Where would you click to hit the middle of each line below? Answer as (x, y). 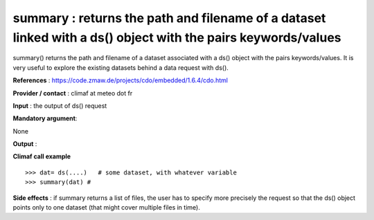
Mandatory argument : (45, 118)
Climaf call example (42, 156)
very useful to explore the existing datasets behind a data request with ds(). (121, 67)
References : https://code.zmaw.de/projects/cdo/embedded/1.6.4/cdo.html (121, 80)
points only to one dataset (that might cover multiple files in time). (106, 208)
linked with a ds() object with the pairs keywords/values (177, 37)
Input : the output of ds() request (60, 106)
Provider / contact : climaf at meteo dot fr (73, 93)
